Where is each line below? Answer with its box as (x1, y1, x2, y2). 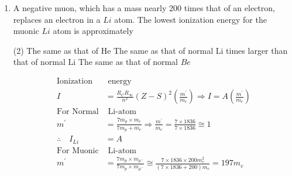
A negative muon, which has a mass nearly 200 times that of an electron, (13, 2, 275, 13)
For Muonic (56, 146, 99, 155)
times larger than (226, 44, 288, 56)
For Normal (56, 108, 99, 116)
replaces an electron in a (13, 13, 101, 25)
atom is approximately (53, 25, 133, 37)
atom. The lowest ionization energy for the (114, 13, 267, 25)
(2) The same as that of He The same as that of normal (13, 44, 214, 56)
